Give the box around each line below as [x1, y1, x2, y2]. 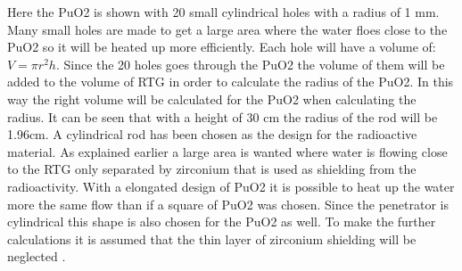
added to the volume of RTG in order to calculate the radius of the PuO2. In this [7, 72, 454, 91]
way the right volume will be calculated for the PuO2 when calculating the [7, 89, 417, 108]
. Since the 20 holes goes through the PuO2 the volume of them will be [55, 54, 445, 73]
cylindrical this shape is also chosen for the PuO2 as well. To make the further [7, 212, 436, 231]
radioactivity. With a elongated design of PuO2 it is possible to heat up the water [7, 177, 455, 195]
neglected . [7, 247, 66, 266]
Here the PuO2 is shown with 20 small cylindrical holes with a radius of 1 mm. [7, 3, 440, 21]
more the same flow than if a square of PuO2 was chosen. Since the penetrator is [7, 194, 449, 213]
